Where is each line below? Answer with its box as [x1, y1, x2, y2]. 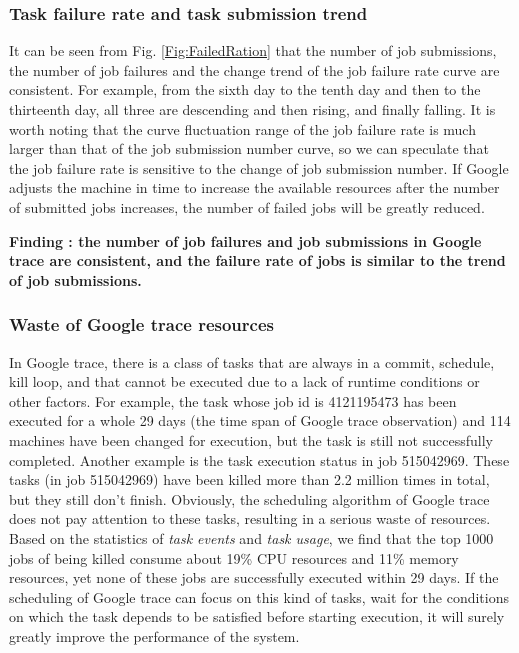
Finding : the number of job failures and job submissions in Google [9, 230, 482, 251]
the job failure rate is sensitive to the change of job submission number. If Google [9, 157, 509, 178]
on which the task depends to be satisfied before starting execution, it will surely [9, 606, 505, 627]
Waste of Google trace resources [9, 312, 274, 337]
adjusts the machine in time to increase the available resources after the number [9, 177, 500, 198]
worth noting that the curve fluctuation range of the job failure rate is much [9, 118, 476, 139]
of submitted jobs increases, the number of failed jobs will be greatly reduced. [9, 196, 485, 217]
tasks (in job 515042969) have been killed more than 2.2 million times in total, [9, 469, 490, 490]
